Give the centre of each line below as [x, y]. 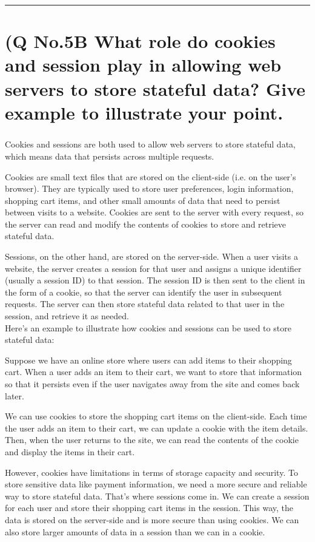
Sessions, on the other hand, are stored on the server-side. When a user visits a [151, 256]
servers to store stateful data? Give [155, 88]
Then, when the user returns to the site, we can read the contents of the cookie [152, 440]
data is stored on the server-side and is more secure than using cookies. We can [152, 519]
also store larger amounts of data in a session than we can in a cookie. [135, 531]
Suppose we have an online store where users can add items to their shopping [148, 360]
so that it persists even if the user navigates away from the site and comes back [152, 384]
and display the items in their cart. [70, 451]
